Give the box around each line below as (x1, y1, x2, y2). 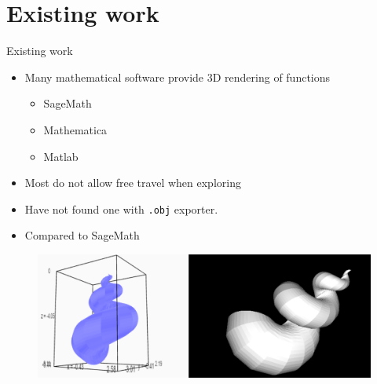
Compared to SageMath (24, 227, 140, 243)
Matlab (43, 148, 79, 164)
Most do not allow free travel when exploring (24, 174, 241, 191)
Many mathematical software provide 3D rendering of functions (24, 68, 331, 85)
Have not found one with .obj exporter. (24, 200, 218, 217)
